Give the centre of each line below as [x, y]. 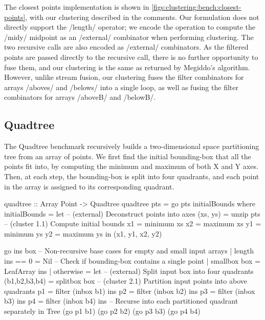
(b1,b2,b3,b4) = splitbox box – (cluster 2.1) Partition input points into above [126, 281]
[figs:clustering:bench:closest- [196, 7]
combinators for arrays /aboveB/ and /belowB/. [80, 97]
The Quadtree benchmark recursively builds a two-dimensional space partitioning [132, 146]
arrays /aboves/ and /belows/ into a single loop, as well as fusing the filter [121, 87]
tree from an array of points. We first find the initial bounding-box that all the [128, 156]
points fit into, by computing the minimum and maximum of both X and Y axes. [131, 166]
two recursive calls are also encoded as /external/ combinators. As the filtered [126, 47]
